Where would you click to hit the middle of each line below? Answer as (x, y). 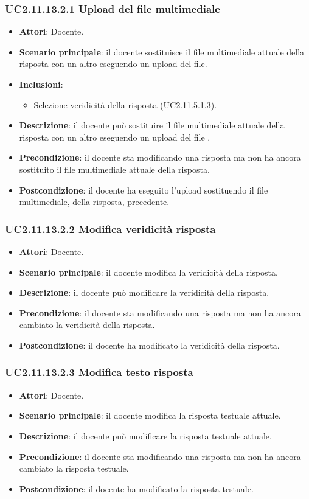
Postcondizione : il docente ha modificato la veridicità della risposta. (149, 345)
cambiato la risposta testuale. (74, 468)
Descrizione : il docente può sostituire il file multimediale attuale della (152, 125)
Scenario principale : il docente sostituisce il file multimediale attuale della (162, 51)
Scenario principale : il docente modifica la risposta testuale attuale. (150, 415)
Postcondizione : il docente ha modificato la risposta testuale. (136, 488)
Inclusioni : (41, 84)
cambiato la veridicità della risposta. (87, 325)
